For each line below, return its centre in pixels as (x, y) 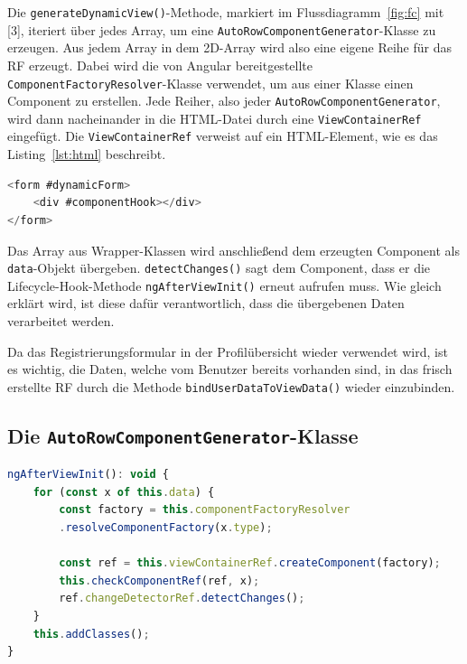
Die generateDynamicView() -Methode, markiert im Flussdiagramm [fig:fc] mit (226, 12)
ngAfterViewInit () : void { (89, 475)
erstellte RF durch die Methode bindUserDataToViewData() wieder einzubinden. (231, 386)
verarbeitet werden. (61, 321)
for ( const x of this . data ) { (124, 492)
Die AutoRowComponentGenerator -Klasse (183, 435)
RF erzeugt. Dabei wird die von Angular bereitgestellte (160, 65)
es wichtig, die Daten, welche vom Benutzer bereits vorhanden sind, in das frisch (230, 369)
